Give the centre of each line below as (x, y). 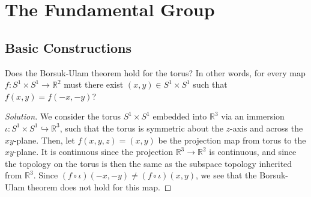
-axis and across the (267, 128)
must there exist (94, 84)
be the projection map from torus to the (232, 140)
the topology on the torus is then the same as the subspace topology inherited (149, 163)
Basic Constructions (68, 47)
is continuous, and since (253, 152)
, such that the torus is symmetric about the (141, 128)
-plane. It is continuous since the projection (93, 152)
